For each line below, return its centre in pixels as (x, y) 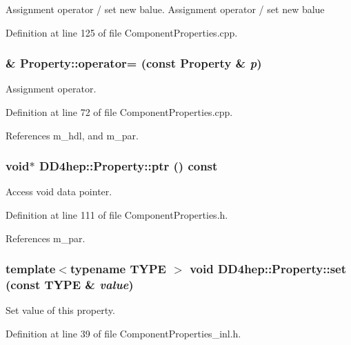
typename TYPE (118, 269)
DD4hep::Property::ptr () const (128, 166)
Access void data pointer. (59, 191)
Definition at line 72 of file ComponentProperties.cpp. (119, 112)
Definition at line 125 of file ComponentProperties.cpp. (122, 32)
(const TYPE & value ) (70, 285)
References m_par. (46, 238)
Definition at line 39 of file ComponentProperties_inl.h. (123, 333)
